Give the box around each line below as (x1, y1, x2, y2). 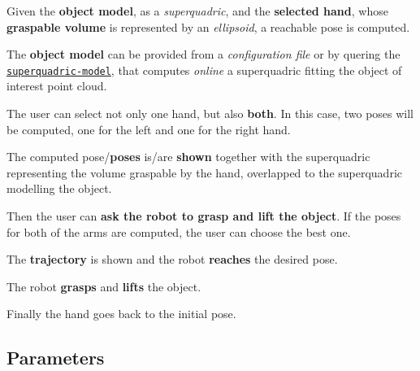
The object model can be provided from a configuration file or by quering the (6, 46, 401, 63)
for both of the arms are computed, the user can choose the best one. (6, 223, 351, 240)
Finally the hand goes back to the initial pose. (6, 305, 236, 322)
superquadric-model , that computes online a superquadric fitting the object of (6, 61, 402, 78)
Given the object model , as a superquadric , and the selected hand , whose (6, 2, 388, 19)
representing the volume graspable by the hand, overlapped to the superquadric (6, 164, 403, 181)
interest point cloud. (6, 77, 107, 94)
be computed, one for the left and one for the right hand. (6, 120, 291, 137)
